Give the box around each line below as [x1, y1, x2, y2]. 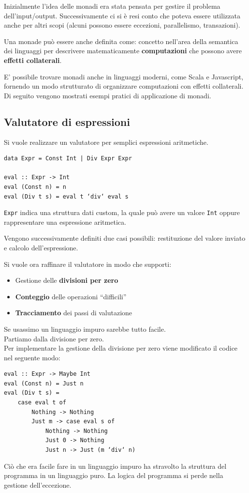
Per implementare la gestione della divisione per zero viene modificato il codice [4, 343, 238, 353]
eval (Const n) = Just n [4, 380, 84, 387]
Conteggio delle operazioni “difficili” [15, 291, 127, 301]
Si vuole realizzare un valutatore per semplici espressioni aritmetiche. [4, 137, 208, 147]
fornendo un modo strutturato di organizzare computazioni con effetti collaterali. [4, 81, 244, 91]
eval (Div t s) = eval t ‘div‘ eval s [4, 193, 129, 200]
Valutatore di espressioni [4, 114, 130, 129]
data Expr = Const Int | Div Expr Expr [4, 155, 132, 162]
